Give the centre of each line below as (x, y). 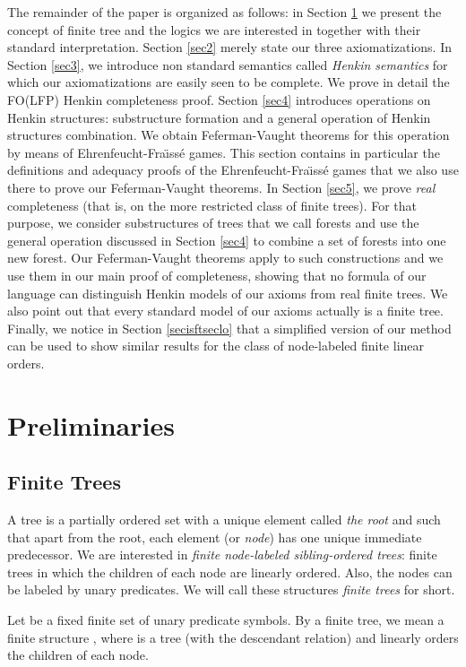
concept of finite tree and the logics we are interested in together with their (214, 29)
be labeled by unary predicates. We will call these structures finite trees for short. (231, 589)
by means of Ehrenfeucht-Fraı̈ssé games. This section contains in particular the (224, 152)
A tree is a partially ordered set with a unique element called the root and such (224, 520)
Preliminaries (91, 424)
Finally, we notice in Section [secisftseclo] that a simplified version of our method (229, 328)
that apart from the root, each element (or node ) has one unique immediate (215, 537)
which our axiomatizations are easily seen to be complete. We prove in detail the (229, 82)
